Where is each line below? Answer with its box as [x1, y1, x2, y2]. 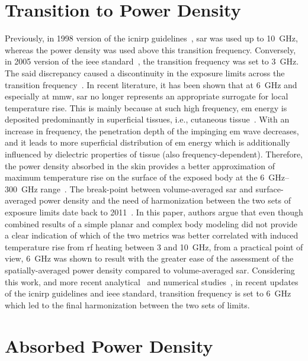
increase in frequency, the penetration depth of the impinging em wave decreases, [5, 124, 299, 137]
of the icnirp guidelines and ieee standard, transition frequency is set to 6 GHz [5, 287, 291, 299]
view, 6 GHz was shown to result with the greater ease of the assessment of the [5, 252, 294, 265]
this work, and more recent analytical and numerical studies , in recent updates [5, 275, 299, 288]
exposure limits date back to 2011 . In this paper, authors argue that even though [5, 206, 303, 218]
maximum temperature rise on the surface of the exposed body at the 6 [5, 171, 265, 183]
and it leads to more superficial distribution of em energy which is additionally [5, 136, 290, 149]
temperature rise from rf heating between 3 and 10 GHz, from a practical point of [5, 240, 303, 253]
